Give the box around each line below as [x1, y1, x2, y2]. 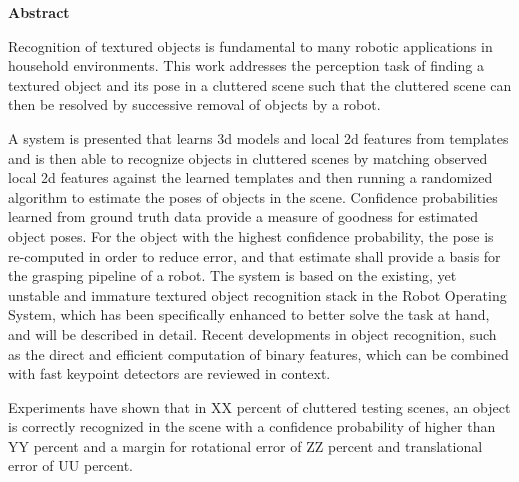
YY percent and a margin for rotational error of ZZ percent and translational [8, 435, 483, 456]
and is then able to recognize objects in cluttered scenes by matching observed [8, 147, 488, 168]
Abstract [8, 2, 70, 22]
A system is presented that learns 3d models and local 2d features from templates [8, 127, 509, 148]
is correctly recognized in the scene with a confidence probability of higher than [8, 416, 496, 437]
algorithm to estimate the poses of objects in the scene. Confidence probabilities [8, 186, 498, 207]
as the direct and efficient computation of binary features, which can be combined [8, 343, 509, 364]
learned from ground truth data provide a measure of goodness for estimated [8, 206, 478, 227]
